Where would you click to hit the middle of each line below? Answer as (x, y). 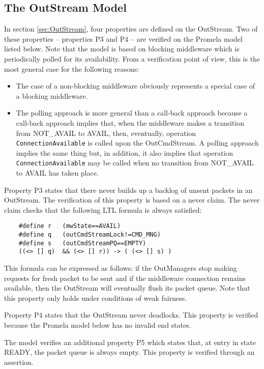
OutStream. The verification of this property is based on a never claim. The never (132, 200)
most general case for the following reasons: (72, 68)
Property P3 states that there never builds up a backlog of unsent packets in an (128, 190)
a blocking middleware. (52, 95)
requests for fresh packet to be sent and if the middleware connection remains (125, 278)
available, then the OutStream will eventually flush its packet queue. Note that (127, 288)
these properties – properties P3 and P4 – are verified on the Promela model (123, 38)
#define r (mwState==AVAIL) (70, 226)
